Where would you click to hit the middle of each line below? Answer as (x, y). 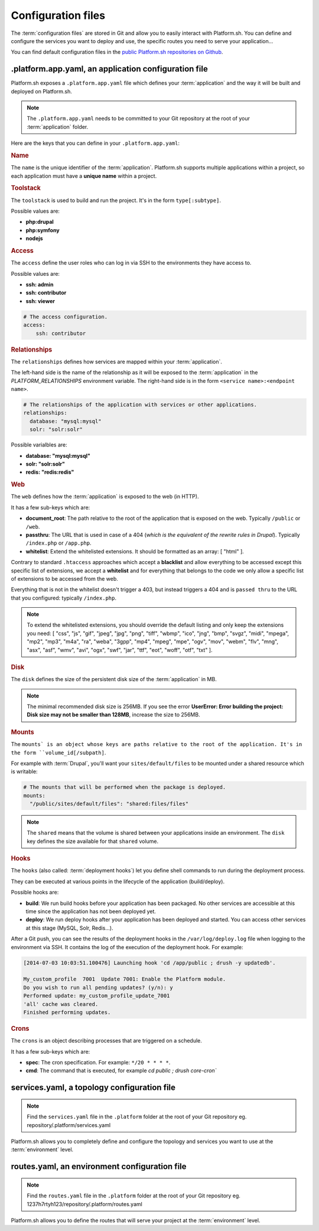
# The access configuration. (66, 317)
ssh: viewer (40, 301)
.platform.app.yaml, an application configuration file (109, 69)
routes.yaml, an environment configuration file (99, 1167)
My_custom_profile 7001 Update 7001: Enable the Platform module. (125, 979)
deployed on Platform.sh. (41, 91)
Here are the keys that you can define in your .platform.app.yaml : (95, 143)
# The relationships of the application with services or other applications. (140, 405)
